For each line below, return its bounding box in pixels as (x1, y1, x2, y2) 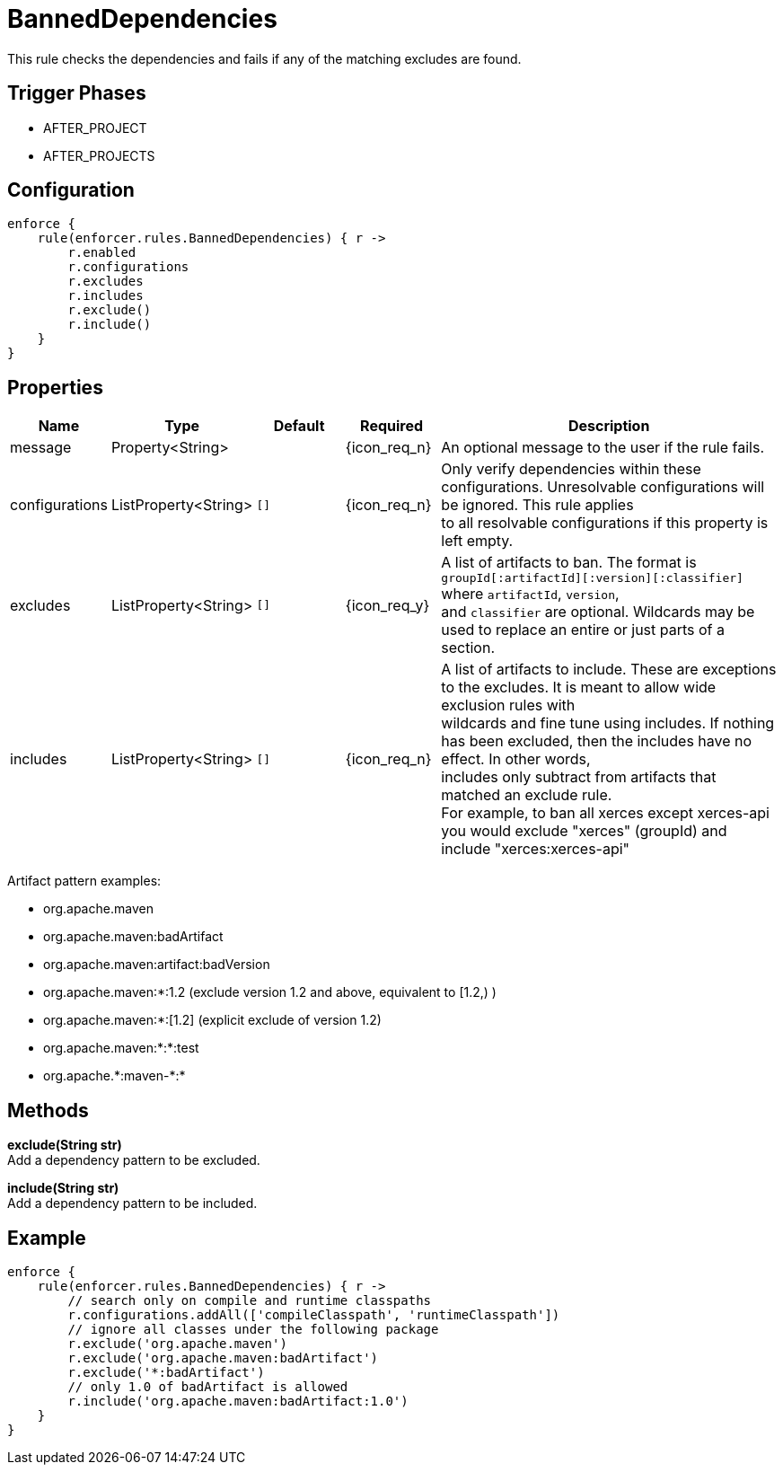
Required (360, 417, 424, 436)
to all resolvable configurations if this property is (441, 514, 769, 533)
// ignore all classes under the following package (67, 1321, 439, 1336)
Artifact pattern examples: (7, 873, 162, 889)
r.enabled (67, 245, 136, 260)
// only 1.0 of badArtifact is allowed (67, 1379, 348, 1394)
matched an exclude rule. (441, 786, 612, 805)
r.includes (67, 288, 144, 304)
